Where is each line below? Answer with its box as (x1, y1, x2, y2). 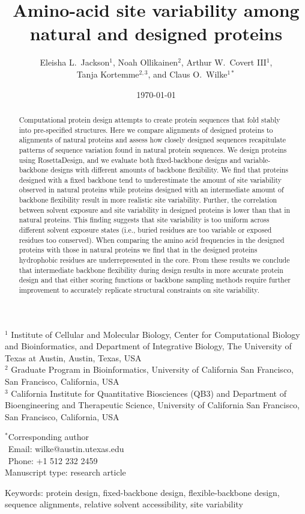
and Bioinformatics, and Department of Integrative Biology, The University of (5, 340, 292, 352)
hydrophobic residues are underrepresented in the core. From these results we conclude (19, 255, 290, 265)
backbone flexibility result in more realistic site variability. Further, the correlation (19, 195, 277, 205)
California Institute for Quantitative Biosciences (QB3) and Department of (11, 387, 287, 399)
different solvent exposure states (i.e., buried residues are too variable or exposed (19, 225, 272, 235)
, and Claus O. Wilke (148, 67, 228, 80)
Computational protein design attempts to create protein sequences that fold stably (19, 114, 280, 124)
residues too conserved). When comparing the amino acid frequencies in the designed (19, 234, 285, 245)
